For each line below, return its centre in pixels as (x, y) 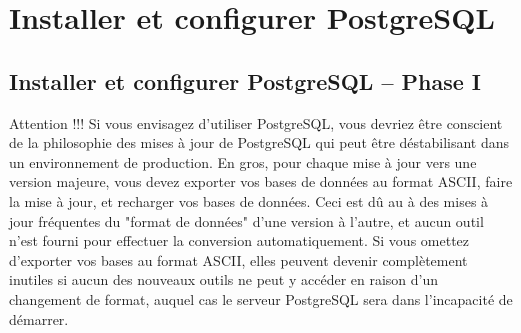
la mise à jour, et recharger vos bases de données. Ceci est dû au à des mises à (249, 200)
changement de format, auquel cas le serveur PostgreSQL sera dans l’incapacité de (261, 298)
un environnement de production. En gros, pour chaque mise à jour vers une (243, 161)
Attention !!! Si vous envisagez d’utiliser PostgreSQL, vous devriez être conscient (256, 122)
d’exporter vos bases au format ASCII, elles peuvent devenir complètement (238, 259)
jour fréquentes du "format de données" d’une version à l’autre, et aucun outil (246, 220)
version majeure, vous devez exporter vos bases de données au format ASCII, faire (261, 181)
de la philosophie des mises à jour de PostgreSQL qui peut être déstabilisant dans (259, 142)
